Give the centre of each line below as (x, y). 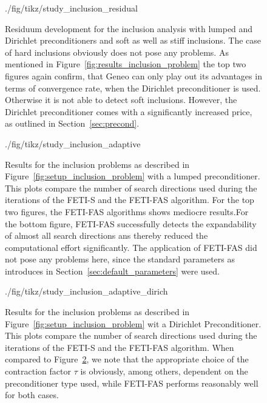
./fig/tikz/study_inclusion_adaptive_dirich (86, 291)
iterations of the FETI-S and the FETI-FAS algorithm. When (120, 347)
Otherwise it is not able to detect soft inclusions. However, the (121, 100)
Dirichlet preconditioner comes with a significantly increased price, (129, 111)
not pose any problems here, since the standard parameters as (120, 259)
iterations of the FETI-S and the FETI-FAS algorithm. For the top (130, 200)
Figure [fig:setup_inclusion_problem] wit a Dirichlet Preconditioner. (133, 323)
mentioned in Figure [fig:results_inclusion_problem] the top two (126, 64)
